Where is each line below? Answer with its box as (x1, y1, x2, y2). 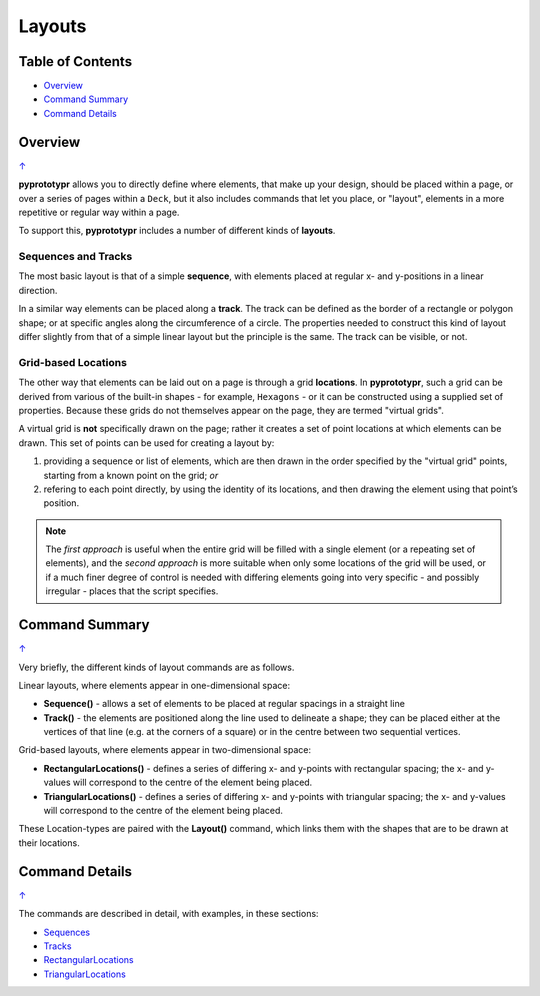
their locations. (18, 836, 80, 849)
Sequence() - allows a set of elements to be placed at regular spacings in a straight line (43, 698, 405, 710)
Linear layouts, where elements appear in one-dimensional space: (18, 679, 290, 691)
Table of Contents (18, 53, 133, 70)
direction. (18, 284, 58, 296)
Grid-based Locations (18, 355, 127, 369)
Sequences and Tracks (18, 250, 133, 264)
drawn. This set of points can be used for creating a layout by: (18, 436, 275, 449)
